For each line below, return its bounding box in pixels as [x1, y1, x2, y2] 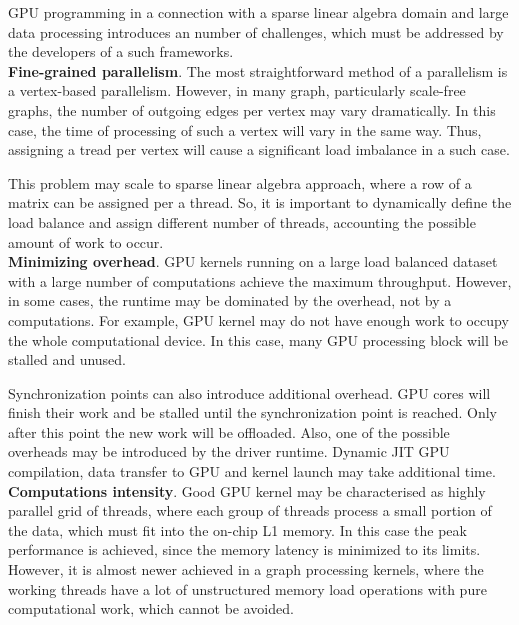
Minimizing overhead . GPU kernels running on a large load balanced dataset [8, 251, 498, 272]
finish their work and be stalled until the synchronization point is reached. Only [8, 402, 497, 423]
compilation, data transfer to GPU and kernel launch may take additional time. [8, 461, 496, 482]
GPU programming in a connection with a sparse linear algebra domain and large [8, 2, 509, 22]
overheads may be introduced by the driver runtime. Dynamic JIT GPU [8, 441, 450, 462]
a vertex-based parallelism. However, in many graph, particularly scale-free [8, 80, 466, 101]
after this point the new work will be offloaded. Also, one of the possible [8, 421, 450, 442]
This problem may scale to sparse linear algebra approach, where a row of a [8, 172, 472, 193]
